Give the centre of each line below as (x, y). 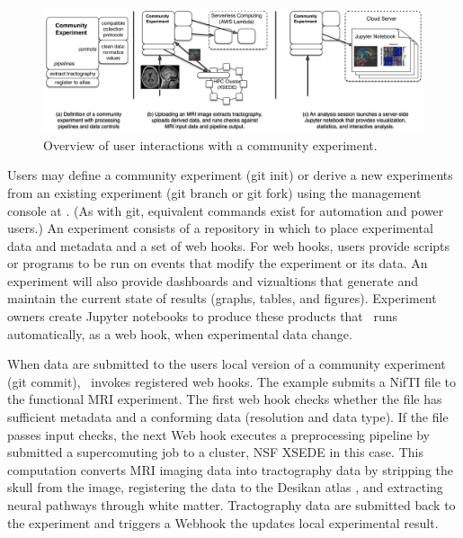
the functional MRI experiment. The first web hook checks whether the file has (225, 399)
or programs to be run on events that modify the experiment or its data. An (218, 263)
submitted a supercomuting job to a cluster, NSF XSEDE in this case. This (215, 452)
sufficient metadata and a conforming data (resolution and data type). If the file (228, 417)
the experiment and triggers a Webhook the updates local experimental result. (223, 522)
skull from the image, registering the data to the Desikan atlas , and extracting (225, 487)
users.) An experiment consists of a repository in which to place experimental (220, 228)
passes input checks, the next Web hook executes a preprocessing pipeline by (218, 434)
